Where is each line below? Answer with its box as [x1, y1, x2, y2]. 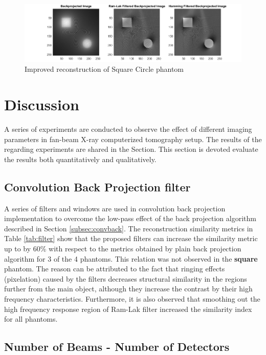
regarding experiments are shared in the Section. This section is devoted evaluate [4, 144, 258, 154]
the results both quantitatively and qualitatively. [4, 153, 157, 164]
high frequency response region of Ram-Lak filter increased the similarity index [4, 303, 252, 314]
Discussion [4, 94, 79, 115]
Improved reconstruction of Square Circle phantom [25, 64, 184, 74]
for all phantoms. [4, 313, 58, 324]
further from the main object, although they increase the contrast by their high [4, 283, 253, 294]
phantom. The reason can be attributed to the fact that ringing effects [4, 263, 225, 274]
